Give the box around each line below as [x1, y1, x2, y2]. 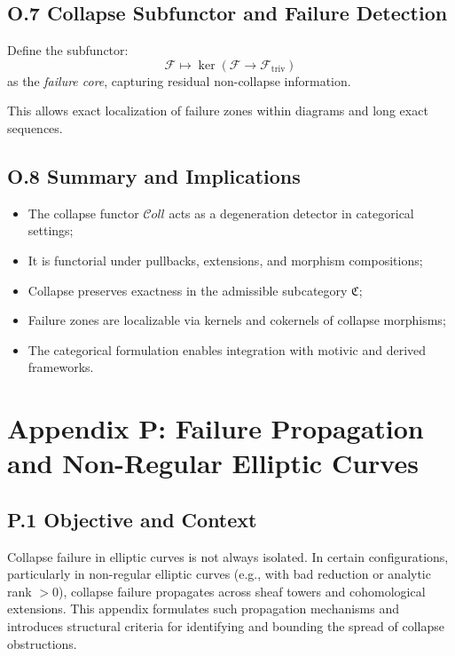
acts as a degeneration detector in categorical [169, 203, 414, 222]
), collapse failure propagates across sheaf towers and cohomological [58, 581, 426, 600]
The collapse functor [27, 203, 139, 222]
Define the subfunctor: [7, 41, 129, 59]
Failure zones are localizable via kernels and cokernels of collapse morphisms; [27, 311, 446, 329]
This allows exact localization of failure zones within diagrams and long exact [7, 101, 428, 120]
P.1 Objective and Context [7, 505, 257, 533]
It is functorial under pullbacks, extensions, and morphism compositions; [27, 250, 423, 269]
